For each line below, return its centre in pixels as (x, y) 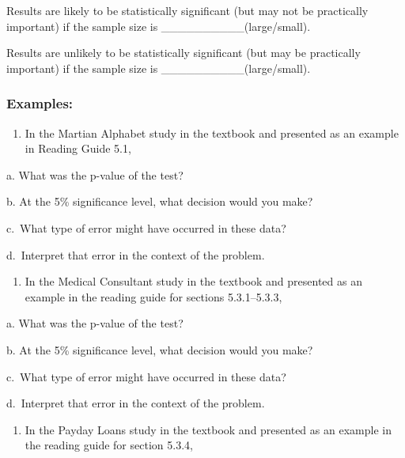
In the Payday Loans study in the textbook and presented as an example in (208, 429)
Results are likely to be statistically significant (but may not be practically (187, 10)
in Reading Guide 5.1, (78, 148)
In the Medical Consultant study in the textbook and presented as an (193, 281)
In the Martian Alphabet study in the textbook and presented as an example (212, 132)
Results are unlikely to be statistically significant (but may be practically (184, 53)
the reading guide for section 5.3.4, (109, 445)
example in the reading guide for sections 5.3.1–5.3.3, (153, 296)
